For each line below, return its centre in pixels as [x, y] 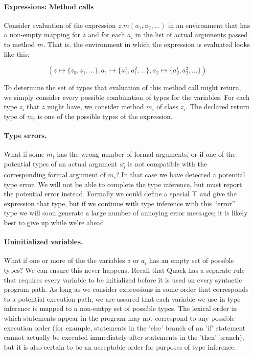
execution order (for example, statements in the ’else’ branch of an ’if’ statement [125, 327]
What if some [24, 154]
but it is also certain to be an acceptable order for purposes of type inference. [120, 346]
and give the [218, 194]
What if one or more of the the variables [65, 260]
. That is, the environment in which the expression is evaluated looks [147, 44]
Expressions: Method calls [49, 6]
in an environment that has [209, 25]
